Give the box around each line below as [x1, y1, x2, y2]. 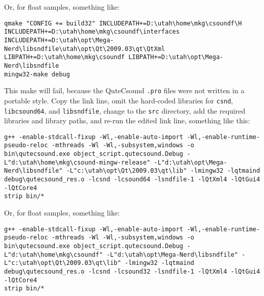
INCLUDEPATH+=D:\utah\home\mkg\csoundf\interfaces [4, 28, 180, 36]
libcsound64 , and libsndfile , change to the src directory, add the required [4, 105, 246, 116]
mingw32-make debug [4, 70, 70, 78]
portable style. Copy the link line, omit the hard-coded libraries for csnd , [4, 95, 233, 105]
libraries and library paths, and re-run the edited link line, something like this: [4, 115, 250, 126]
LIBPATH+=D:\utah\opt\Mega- [128, 53, 224, 61]
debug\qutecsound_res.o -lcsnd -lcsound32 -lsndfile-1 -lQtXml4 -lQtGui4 [4, 267, 260, 275]
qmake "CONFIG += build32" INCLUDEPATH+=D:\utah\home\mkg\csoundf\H [4, 19, 242, 27]
